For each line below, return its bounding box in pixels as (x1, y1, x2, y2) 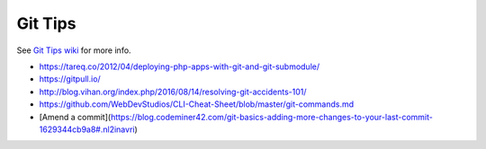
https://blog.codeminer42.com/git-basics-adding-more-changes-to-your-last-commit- (110, 111, 434, 122)
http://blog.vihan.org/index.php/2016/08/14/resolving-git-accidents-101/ (39, 86, 307, 97)
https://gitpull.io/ (39, 74, 101, 84)
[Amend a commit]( (39, 111, 112, 122)
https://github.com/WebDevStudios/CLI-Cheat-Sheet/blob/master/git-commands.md (39, 99, 355, 110)
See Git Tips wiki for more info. (16, 45, 131, 56)
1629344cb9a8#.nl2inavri (39, 124, 135, 135)
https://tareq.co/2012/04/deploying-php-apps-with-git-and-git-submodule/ (39, 61, 319, 72)
